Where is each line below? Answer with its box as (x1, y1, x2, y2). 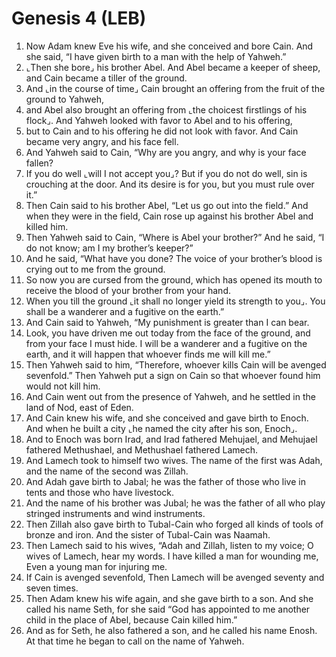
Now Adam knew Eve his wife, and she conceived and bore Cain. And (25, 40, 314, 52)
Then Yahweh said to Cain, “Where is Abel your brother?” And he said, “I (25, 231, 325, 243)
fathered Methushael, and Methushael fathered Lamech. (25, 443, 259, 456)
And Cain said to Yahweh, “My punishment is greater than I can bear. (25, 316, 310, 328)
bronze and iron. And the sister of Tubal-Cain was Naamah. (25, 528, 271, 541)
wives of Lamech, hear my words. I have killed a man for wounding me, (25, 550, 319, 562)
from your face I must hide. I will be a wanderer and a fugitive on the (25, 337, 308, 349)
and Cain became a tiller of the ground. (25, 72, 188, 84)
